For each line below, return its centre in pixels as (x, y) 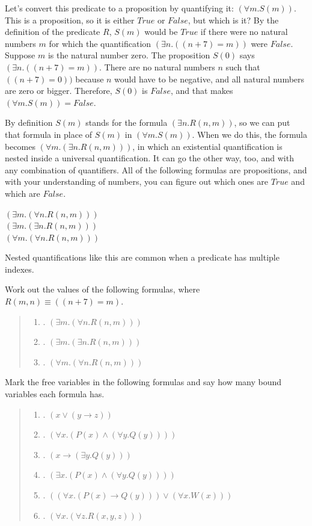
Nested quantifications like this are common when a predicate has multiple (142, 257)
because (90, 79)
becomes (20, 146)
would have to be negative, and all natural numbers (210, 79)
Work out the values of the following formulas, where (102, 289)
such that (243, 67)
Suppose (20, 55)
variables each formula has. (55, 394)
